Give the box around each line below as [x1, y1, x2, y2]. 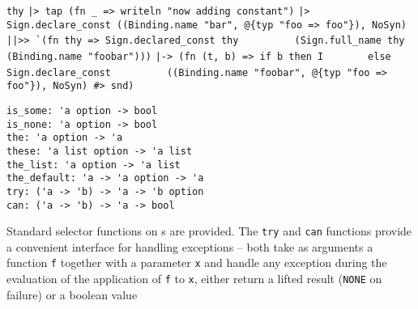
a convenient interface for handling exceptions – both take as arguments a [6, 238, 373, 255]
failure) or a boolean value [6, 286, 138, 303]
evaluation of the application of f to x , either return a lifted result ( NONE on [6, 270, 382, 287]
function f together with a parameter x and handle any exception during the [6, 254, 387, 271]
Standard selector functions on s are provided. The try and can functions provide [6, 222, 412, 239]
